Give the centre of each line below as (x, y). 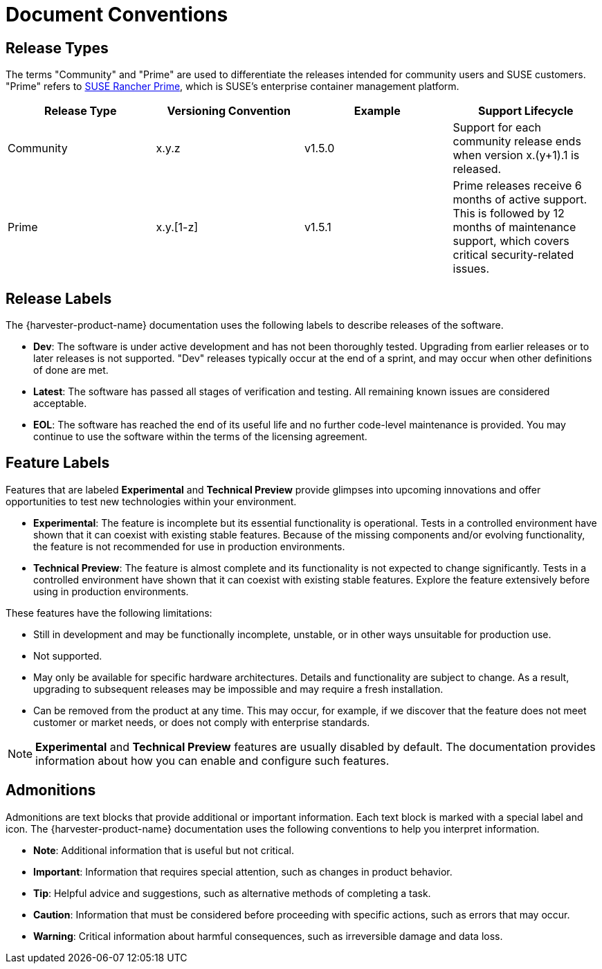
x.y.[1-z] (177, 227)
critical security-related (513, 255)
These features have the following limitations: (109, 613)
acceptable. (60, 404)
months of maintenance (514, 227)
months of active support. (520, 200)
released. (477, 169)
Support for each (497, 128)
